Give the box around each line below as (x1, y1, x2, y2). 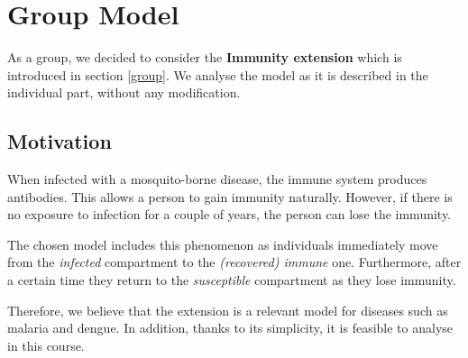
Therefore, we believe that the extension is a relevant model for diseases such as (7, 300, 448, 319)
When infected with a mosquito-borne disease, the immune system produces (7, 170, 427, 188)
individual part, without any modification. (7, 83, 241, 102)
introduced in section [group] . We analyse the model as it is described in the (7, 65, 428, 84)
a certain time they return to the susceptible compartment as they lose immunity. (7, 271, 456, 289)
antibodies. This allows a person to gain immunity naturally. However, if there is (7, 187, 453, 206)
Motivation (7, 127, 112, 155)
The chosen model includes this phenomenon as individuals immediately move (7, 234, 438, 253)
